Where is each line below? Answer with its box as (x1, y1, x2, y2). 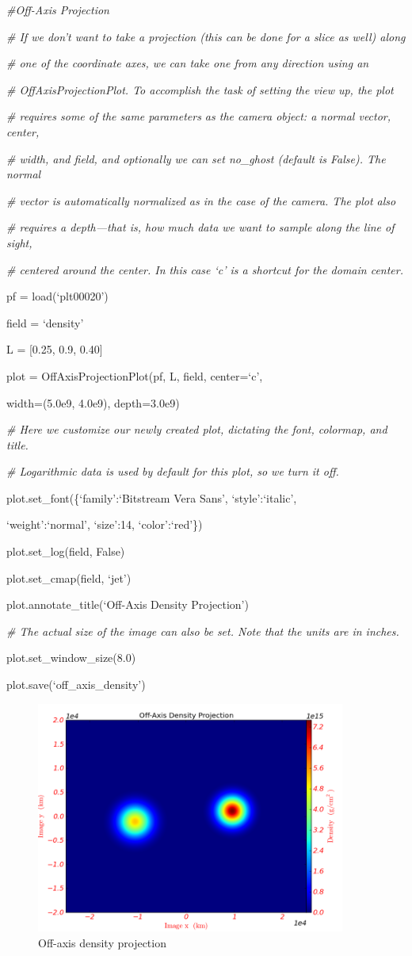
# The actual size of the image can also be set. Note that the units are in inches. (6, 622, 399, 639)
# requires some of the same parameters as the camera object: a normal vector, (6, 108, 391, 124)
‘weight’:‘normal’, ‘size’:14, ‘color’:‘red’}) (6, 516, 203, 533)
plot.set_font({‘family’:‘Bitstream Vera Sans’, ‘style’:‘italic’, (6, 489, 297, 506)
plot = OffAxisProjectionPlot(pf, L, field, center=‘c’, (6, 367, 263, 384)
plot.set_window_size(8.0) (6, 649, 136, 666)
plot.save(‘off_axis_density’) (6, 676, 146, 693)
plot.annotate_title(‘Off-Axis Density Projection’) (6, 596, 249, 613)
